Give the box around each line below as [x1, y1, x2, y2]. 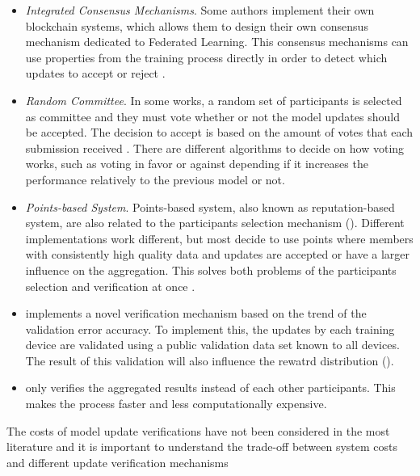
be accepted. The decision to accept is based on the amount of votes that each [25, 124, 414, 141]
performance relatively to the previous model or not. [25, 171, 285, 187]
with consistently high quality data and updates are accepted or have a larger [25, 246, 410, 263]
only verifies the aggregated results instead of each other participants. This [25, 379, 396, 396]
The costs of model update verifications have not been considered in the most [6, 422, 390, 439]
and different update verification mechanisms [6, 453, 229, 470]
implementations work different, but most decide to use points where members [25, 230, 414, 246]
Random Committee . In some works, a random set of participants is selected [25, 91, 402, 108]
